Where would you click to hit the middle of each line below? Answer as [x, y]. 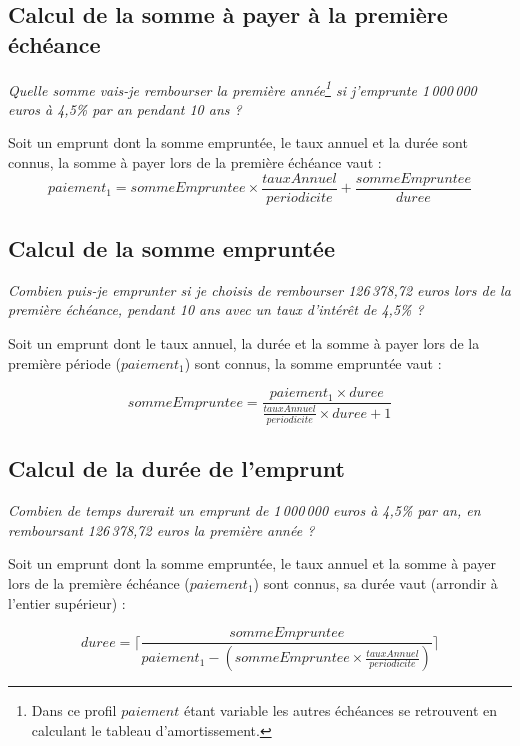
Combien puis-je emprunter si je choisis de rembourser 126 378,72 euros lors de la [259, 289]
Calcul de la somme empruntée [171, 248]
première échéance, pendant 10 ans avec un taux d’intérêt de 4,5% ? [216, 309]
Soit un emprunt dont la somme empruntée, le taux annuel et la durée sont [238, 142]
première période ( [64, 362]
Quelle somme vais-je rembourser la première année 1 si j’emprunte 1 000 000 [242, 88]
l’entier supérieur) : [67, 602]
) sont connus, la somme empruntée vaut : [313, 362]
